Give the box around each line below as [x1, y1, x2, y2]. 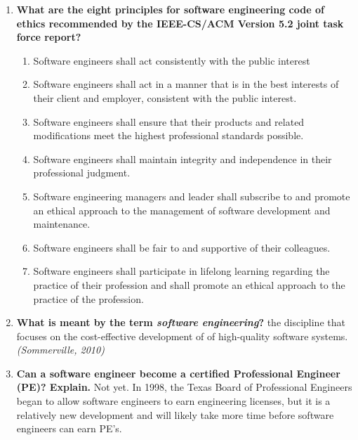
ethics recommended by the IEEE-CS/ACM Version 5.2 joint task [16, 15, 344, 30]
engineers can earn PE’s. [16, 421, 122, 436]
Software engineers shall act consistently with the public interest [33, 53, 310, 67]
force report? [16, 30, 81, 44]
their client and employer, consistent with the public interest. [33, 90, 297, 105]
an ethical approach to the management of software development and [33, 202, 331, 217]
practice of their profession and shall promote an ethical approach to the [33, 277, 345, 292]
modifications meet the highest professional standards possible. [33, 128, 304, 143]
